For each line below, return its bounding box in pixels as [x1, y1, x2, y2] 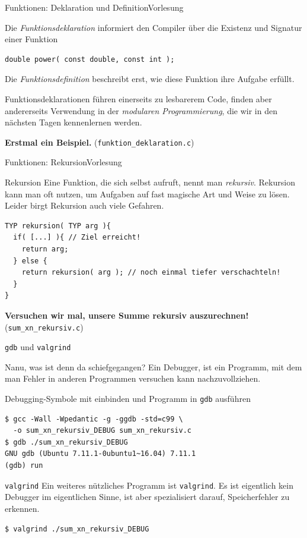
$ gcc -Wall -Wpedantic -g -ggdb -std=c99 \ [5, 414, 183, 423]
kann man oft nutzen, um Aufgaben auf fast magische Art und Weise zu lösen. [5, 187, 290, 200]
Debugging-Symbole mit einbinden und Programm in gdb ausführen [5, 392, 251, 405]
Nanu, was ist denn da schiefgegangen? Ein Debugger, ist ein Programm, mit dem [5, 360, 302, 373]
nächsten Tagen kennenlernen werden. [5, 116, 142, 128]
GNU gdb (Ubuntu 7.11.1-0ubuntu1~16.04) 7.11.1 [5, 449, 196, 458]
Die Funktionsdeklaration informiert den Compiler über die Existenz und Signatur [5, 21, 302, 33]
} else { [13, 256, 47, 265]
